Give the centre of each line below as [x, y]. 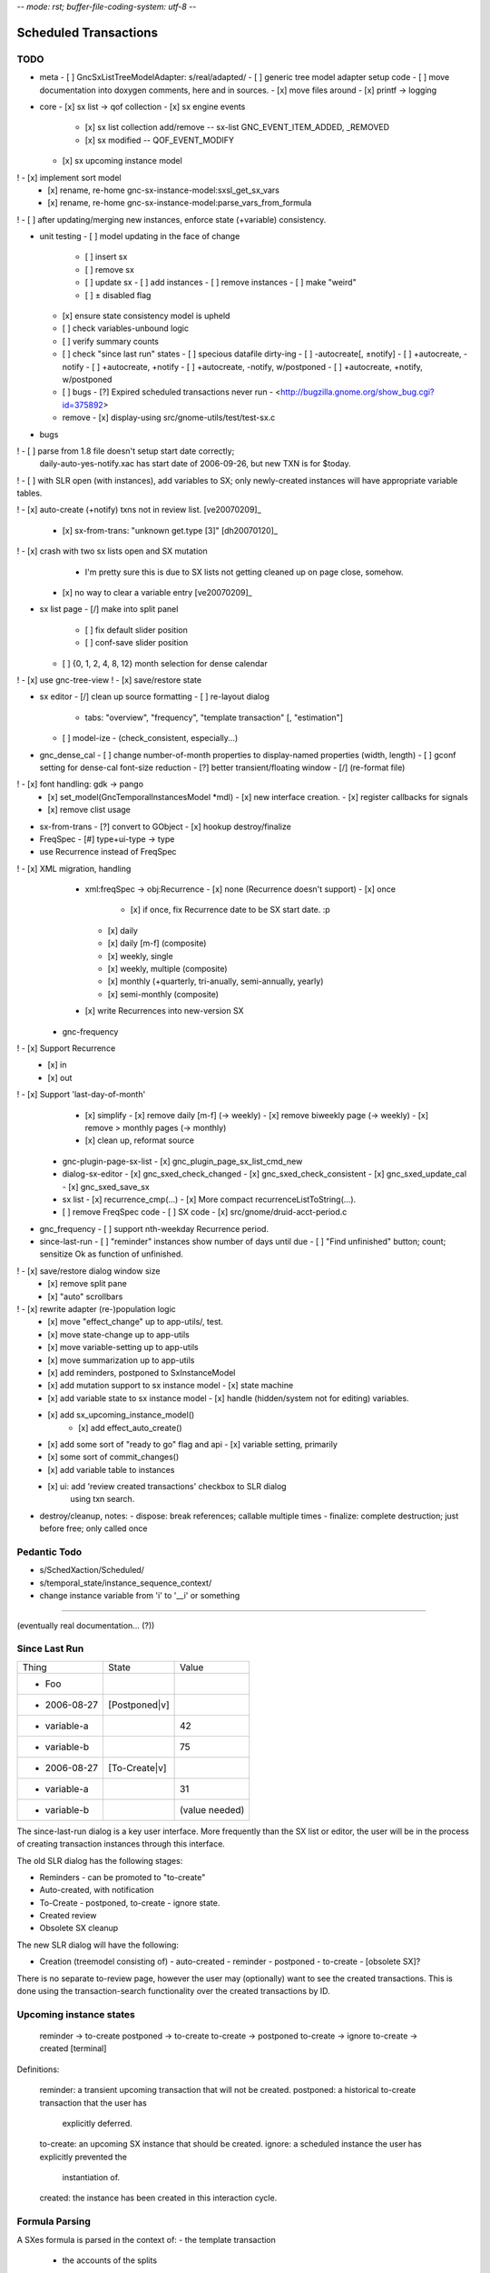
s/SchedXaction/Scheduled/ [92, 1570]
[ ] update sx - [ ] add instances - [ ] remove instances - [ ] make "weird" [221, 283]
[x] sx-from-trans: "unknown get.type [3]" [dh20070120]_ [170, 530]
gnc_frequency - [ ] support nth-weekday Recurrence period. [154, 1228]
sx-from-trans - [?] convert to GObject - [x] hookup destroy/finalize [166, 826]
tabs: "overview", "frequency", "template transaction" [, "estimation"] [214, 717]
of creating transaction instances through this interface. [121, 1844]
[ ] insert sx [106, 257]
